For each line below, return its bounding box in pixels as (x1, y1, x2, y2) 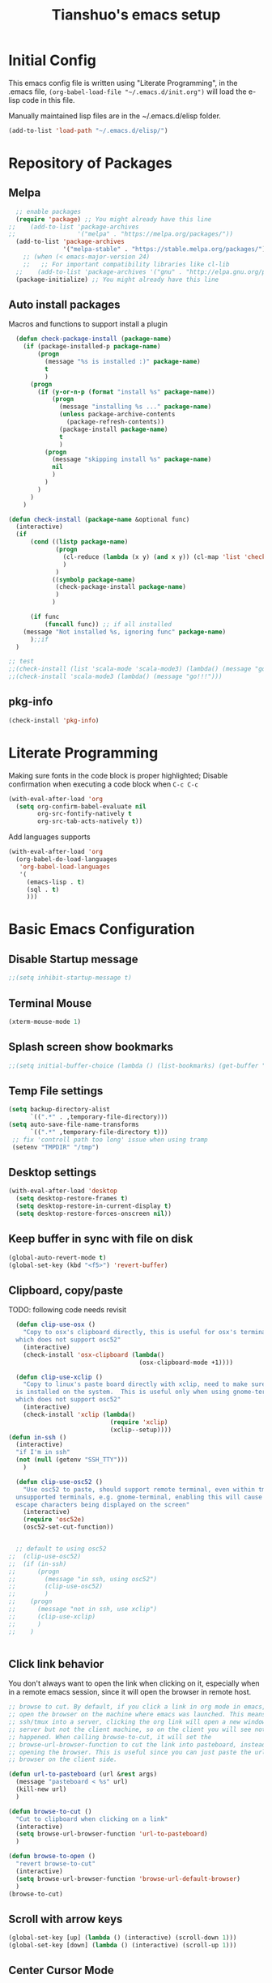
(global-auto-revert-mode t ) (8, 1253, 107, 1261)
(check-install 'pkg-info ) (8, 716, 100, 724)
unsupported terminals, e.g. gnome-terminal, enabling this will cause (15, 1493, 263, 1501)
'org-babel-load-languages (19, 863, 111, 871)
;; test (8, 658, 35, 666)
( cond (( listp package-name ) (29, 538, 129, 546)
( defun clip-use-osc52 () (15, 1478, 104, 1486)
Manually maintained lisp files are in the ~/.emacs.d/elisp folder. (8, 111, 221, 121)
